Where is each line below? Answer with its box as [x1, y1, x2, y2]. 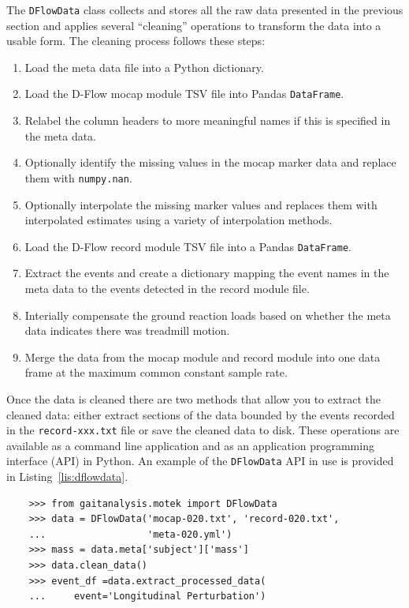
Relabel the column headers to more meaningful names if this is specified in [24, 112, 391, 129]
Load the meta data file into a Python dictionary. [24, 58, 264, 75]
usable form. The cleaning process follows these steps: [6, 32, 266, 49]
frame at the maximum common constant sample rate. [24, 364, 288, 381]
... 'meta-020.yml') [28, 528, 232, 540]
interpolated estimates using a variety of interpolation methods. [24, 212, 333, 228]
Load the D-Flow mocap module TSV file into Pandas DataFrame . [24, 85, 344, 102]
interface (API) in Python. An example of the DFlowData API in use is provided [6, 452, 394, 469]
